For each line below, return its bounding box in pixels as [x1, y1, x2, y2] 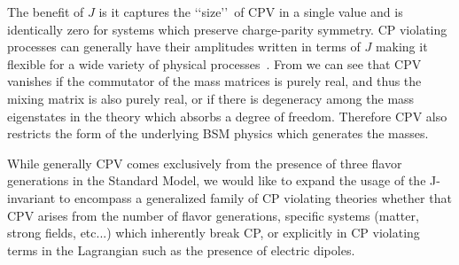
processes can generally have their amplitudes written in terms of [7, 37, 361, 56]
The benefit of [7, 3, 84, 20]
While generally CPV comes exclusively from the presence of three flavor [7, 153, 402, 172]
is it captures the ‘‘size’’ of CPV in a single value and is [98, 3, 403, 20]
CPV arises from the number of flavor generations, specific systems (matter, [7, 206, 419, 224]
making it [375, 37, 428, 56]
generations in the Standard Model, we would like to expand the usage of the [7, 171, 426, 190]
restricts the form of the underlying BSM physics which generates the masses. [7, 124, 429, 143]
